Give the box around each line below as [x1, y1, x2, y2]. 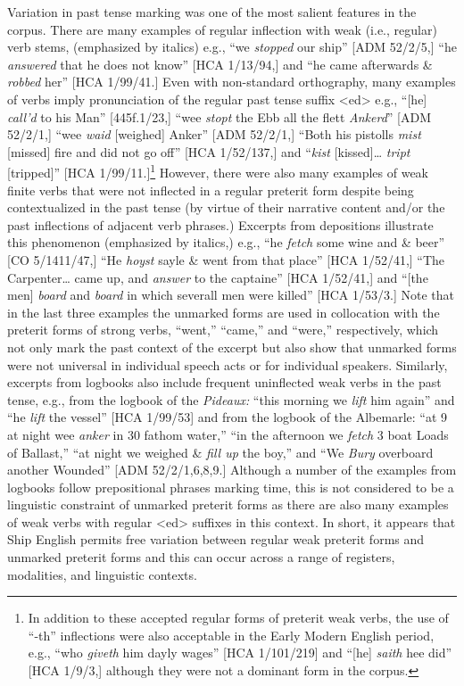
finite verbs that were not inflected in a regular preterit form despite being [7, 180, 414, 199]
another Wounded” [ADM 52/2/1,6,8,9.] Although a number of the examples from [7, 460, 457, 479]
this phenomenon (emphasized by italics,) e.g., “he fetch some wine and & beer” [7, 233, 445, 252]
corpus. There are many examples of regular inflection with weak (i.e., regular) [7, 20, 437, 38]
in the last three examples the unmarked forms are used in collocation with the [7, 302, 440, 321]
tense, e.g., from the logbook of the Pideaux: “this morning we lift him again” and [7, 390, 455, 409]
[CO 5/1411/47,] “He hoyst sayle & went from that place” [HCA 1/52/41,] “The [7, 250, 445, 269]
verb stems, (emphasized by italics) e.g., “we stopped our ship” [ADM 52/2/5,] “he [7, 37, 457, 56]
